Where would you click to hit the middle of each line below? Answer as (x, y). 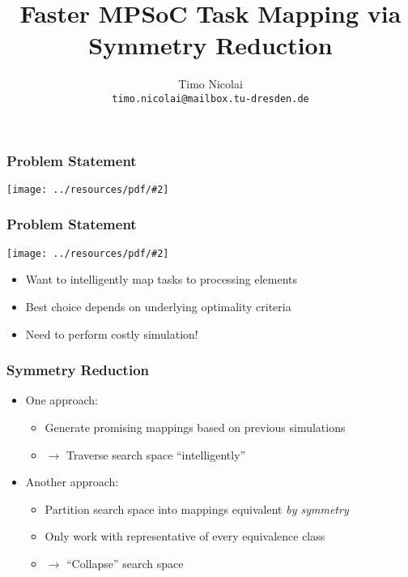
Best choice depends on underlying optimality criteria (158, 306)
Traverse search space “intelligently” (156, 454)
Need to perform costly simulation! (112, 333)
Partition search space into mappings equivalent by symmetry (197, 509)
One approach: (62, 400)
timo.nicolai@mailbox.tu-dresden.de (210, 98)
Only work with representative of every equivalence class (185, 536)
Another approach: (72, 482)
